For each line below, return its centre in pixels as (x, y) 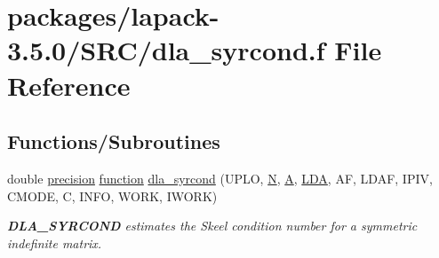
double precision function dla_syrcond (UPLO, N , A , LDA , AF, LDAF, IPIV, (220, 178)
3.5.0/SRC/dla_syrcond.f (166, 50)
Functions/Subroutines (114, 141)
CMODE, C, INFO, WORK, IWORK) (112, 195)
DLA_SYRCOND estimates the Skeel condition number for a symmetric (212, 226)
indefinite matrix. (55, 242)
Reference (69, 85)
